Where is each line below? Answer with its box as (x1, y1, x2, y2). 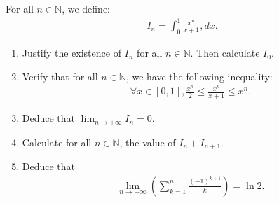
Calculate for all (22, 134, 92, 149)
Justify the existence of (22, 45, 121, 60)
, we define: (62, 1, 111, 16)
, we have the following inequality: (125, 69, 273, 83)
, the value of (119, 134, 176, 149)
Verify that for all (22, 69, 98, 83)
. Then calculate (190, 45, 260, 60)
